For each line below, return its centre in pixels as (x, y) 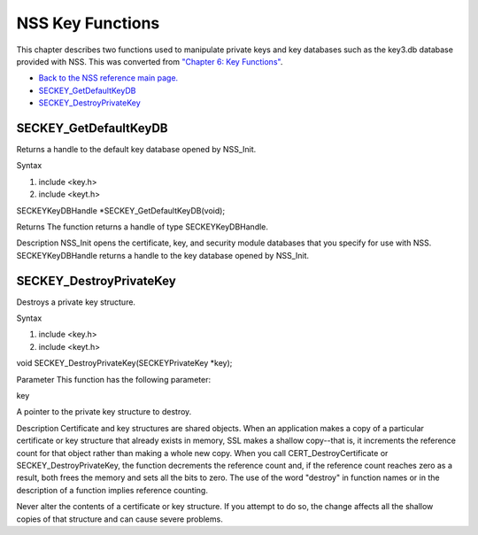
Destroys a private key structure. (76, 302)
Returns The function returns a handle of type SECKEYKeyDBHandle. (143, 227)
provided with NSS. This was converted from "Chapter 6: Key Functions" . (150, 61)
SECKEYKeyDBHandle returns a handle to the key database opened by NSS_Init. (163, 255)
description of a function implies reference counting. (112, 490)
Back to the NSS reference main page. (108, 78)
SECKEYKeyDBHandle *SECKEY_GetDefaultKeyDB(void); (121, 210)
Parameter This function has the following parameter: (114, 379)
